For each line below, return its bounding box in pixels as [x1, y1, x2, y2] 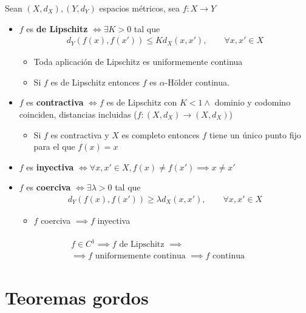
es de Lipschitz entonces [50, 75, 140, 88]
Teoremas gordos [5, 285, 149, 310]
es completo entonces [121, 128, 200, 141]
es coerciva [26, 181, 71, 194]
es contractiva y [50, 128, 109, 141]
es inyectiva [26, 160, 74, 173]
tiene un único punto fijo [209, 128, 301, 141]
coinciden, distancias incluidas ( [19, 108, 137, 120]
